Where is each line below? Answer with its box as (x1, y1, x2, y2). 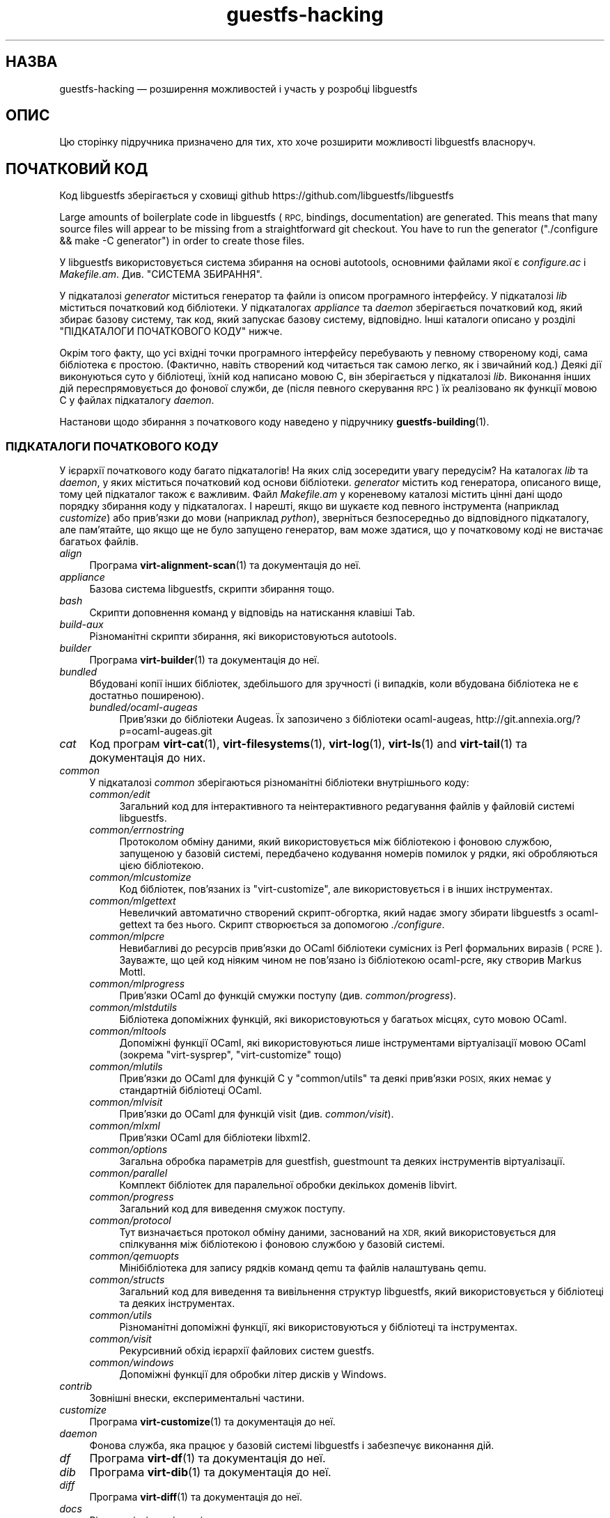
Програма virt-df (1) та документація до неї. (89, 1451, 326, 1466)
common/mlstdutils (89, 1001, 178, 1014)
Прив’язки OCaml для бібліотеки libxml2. (119, 1132, 311, 1144)
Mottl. (119, 966, 146, 978)
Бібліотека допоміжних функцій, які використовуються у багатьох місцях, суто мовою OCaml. (119, 1013, 567, 1026)
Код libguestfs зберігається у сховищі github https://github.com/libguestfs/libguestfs (59, 189, 454, 202)
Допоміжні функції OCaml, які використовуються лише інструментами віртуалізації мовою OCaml (119, 1037, 586, 1049)
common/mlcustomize (89, 871, 191, 884)
